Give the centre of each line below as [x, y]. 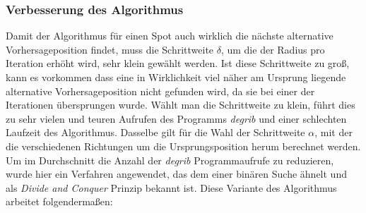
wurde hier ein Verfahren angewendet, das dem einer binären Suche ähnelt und [176, 174]
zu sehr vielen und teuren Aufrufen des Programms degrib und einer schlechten [176, 118]
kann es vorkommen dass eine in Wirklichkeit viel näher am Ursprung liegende [176, 77]
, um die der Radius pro [273, 49]
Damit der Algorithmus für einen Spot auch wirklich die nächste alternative [170, 36]
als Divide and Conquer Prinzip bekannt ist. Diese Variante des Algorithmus [171, 187]
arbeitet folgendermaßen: [59, 201]
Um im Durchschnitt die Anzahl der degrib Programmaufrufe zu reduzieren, [170, 160]
